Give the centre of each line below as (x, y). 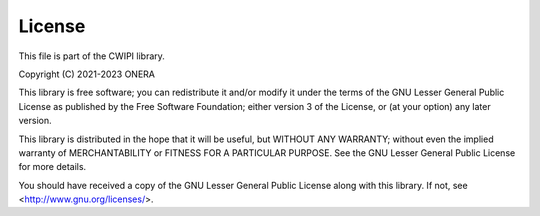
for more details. (52, 167)
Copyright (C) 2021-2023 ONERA (86, 74)
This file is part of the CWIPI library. (91, 56)
